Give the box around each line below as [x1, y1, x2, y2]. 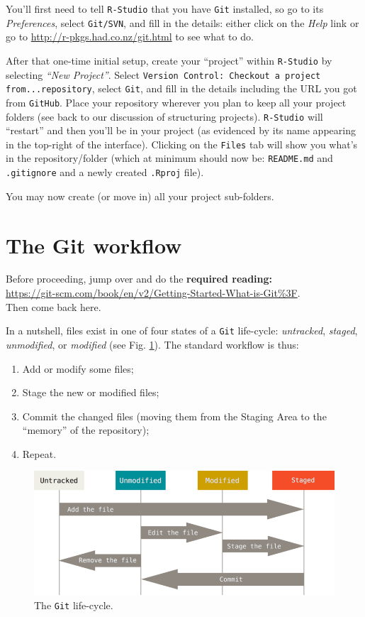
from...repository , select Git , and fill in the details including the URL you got [6, 81, 357, 96]
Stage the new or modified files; [22, 385, 159, 400]
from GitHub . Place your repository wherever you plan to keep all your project [6, 94, 347, 109]
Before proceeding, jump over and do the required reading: [6, 271, 273, 286]
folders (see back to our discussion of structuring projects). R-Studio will [6, 109, 323, 124]
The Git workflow [6, 230, 182, 259]
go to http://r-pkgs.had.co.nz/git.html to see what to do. [6, 29, 254, 44]
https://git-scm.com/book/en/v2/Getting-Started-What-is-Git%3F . [6, 285, 301, 300]
